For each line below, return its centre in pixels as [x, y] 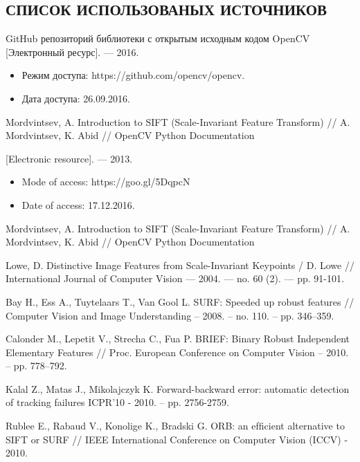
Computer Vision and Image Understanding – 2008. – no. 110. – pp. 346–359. [170, 315]
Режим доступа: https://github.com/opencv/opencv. [133, 75]
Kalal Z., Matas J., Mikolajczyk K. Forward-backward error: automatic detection [178, 388]
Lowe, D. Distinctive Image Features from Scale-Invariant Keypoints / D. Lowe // [180, 265]
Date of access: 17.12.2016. [78, 204]
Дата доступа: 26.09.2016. [76, 98]
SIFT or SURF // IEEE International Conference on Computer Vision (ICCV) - [177, 439]
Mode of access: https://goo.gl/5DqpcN [106, 182]
